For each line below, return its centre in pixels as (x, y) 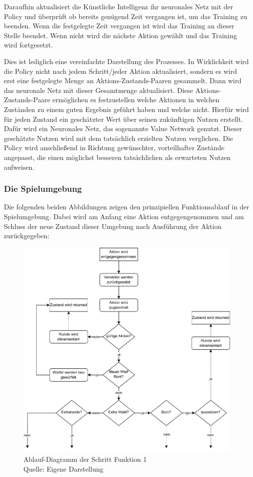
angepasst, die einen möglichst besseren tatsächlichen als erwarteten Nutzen (117, 157)
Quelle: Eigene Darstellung (63, 468)
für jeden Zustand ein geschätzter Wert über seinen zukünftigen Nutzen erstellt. (124, 119)
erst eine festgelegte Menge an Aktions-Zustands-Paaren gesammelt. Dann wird (123, 80)
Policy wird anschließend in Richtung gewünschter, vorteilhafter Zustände (114, 148)
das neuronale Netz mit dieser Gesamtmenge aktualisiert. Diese (99, 90)
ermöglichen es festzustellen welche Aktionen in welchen (136, 100)
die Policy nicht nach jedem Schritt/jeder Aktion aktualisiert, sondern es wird (121, 71)
